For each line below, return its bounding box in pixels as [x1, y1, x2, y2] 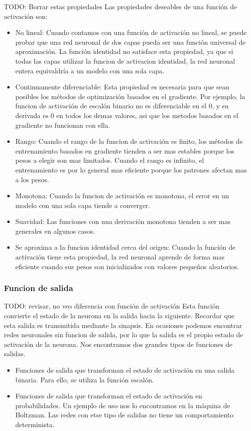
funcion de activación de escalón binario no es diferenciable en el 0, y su [15, 101, 229, 111]
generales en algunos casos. [15, 225, 95, 236]
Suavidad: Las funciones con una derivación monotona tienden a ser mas [15, 216, 231, 226]
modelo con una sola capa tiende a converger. [15, 200, 150, 210]
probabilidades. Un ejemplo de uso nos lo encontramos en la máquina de [15, 400, 230, 410]
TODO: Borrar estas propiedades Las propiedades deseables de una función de [4, 1, 237, 11]
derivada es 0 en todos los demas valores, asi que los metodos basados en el [15, 110, 238, 120]
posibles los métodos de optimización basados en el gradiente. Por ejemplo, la [15, 91, 245, 101]
